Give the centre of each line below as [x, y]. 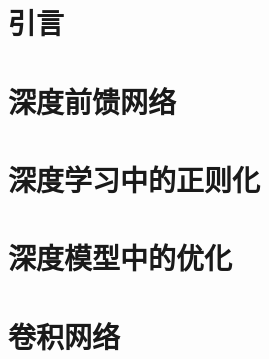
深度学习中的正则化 [134, 178]
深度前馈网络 [92, 100]
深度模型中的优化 [120, 257]
